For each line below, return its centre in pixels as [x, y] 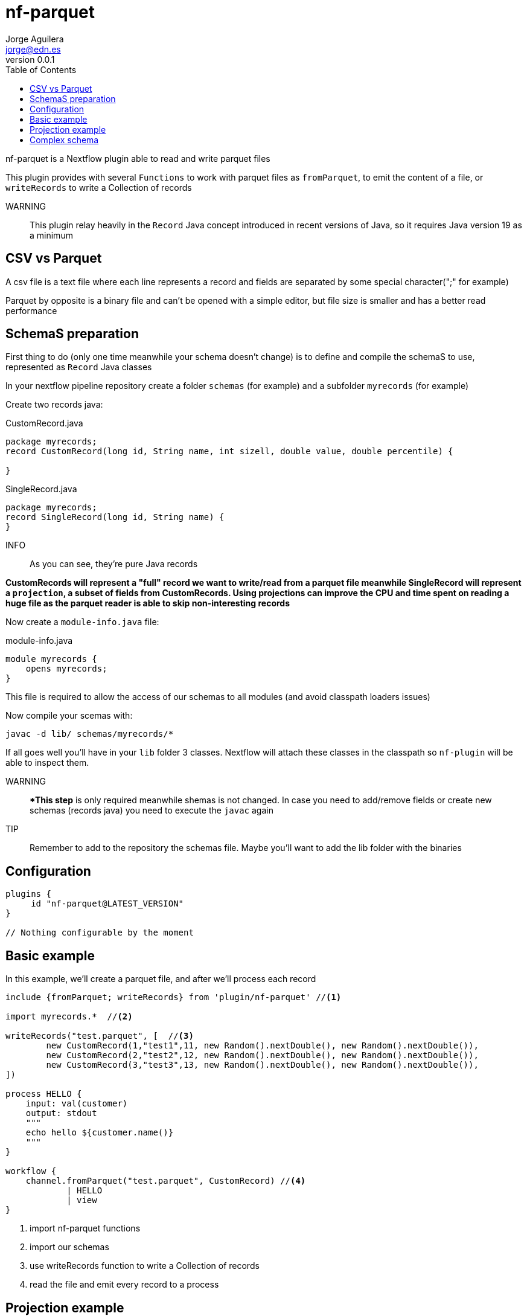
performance [31, 310]
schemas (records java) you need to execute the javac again [152, 810]
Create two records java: [54, 405]
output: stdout [61, 1113]
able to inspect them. [47, 763]
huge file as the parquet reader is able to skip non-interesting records [148, 603]
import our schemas [69, 1247]
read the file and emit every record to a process [124, 1285]
